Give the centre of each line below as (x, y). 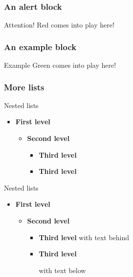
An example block (40, 46)
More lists (24, 87)
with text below (62, 270)
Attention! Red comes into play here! (59, 25)
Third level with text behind (84, 237)
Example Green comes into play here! (60, 65)
